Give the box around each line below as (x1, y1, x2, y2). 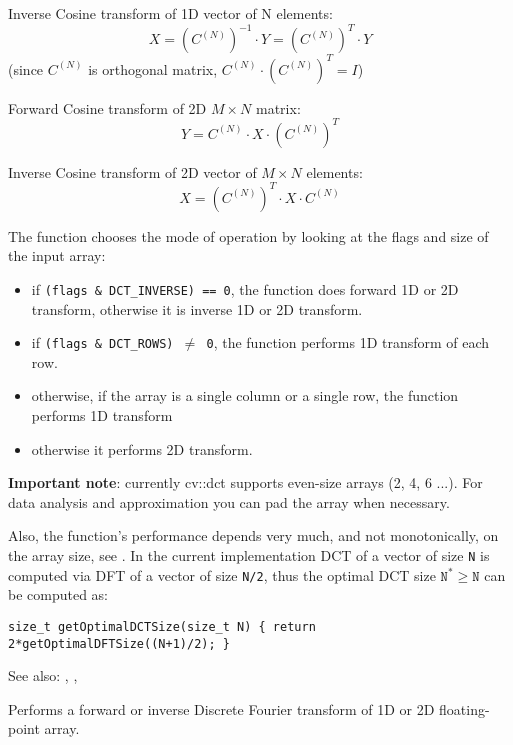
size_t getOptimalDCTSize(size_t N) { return (8, 619, 316, 634)
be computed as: (8, 584, 109, 605)
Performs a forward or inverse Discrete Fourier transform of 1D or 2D (8, 698, 435, 719)
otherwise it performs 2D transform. (31, 438, 253, 459)
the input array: (8, 245, 106, 266)
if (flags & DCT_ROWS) (31, 332, 174, 353)
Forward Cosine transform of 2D (8, 97, 207, 118)
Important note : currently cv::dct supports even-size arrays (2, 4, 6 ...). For (8, 472, 483, 493)
